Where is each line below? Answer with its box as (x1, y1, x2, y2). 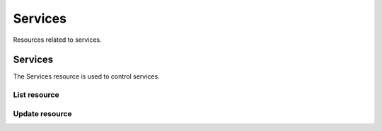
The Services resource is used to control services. (13, 72, 160, 81)
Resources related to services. (13, 35, 102, 44)
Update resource (13, 108, 72, 118)
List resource (13, 90, 59, 100)
